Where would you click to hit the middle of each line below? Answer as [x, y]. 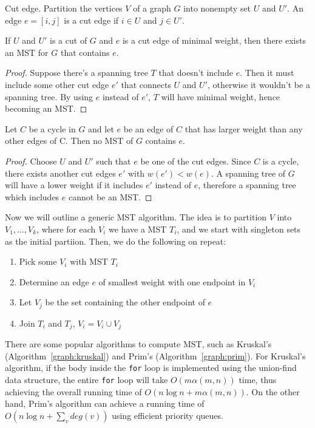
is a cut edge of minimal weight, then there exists [214, 40]
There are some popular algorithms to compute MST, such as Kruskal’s [138, 344]
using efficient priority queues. [168, 415]
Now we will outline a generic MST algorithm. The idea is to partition [136, 217]
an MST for [27, 52]
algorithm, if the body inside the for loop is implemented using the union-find [151, 368]
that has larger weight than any [244, 128]
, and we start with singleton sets [239, 229]
